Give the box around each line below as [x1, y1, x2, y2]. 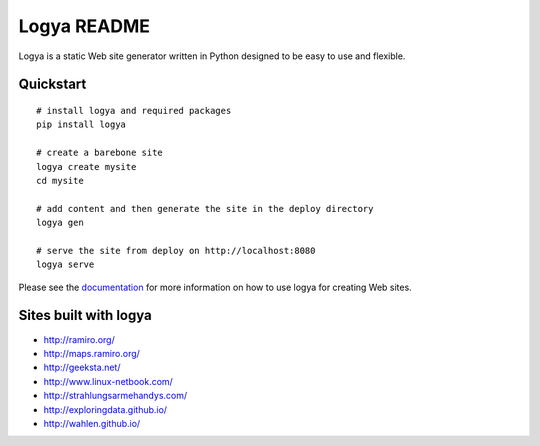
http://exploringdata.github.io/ [43, 403, 168, 415]
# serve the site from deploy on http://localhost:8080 [36, 245, 316, 256]
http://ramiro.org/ [43, 333, 115, 345]
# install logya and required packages [36, 105, 232, 116]
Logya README [18, 15, 150, 37]
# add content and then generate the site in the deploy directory [36, 203, 374, 214]
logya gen [36, 217, 84, 229]
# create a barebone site [36, 147, 164, 159]
